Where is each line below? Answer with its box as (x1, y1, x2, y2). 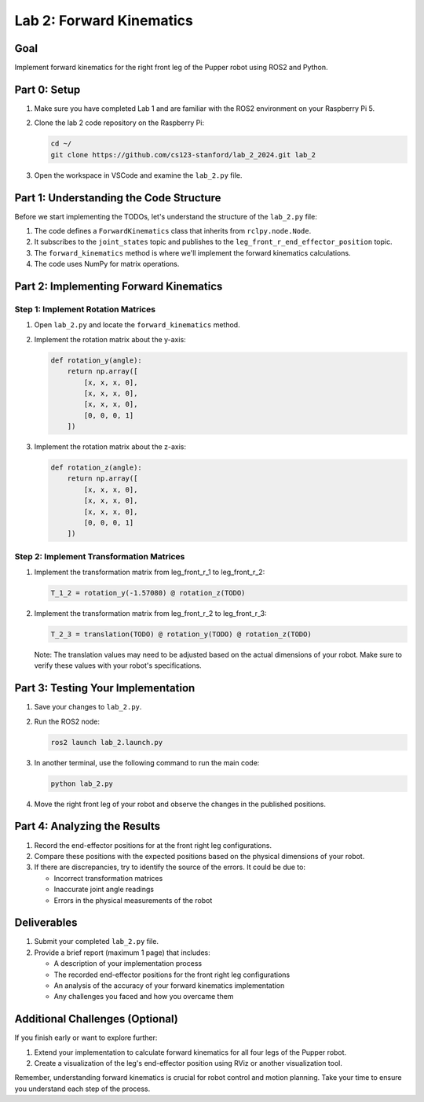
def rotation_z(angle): (50, 463, 143, 472)
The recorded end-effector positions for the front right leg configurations (53, 970, 291, 979)
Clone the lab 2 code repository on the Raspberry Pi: (34, 118, 204, 127)
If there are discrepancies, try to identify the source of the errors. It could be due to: (34, 862, 306, 872)
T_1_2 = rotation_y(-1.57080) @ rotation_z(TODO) (50, 588, 246, 598)
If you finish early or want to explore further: (14, 1033, 158, 1042)
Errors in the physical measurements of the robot (53, 895, 213, 905)
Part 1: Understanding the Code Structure (14, 191, 221, 205)
